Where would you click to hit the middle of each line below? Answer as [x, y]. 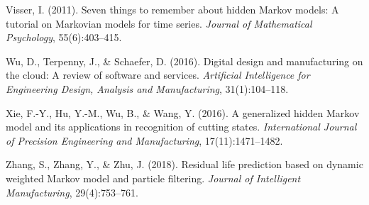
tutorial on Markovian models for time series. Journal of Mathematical [159, 23]
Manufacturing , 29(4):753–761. [72, 192]
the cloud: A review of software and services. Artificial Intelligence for [158, 75]
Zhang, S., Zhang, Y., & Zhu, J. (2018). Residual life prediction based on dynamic [184, 164]
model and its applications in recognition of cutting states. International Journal [181, 127]
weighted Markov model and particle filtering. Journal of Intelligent [153, 178]
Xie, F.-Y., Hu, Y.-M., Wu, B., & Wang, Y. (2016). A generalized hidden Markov [183, 112]
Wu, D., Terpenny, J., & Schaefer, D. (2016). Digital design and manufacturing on [184, 61]
